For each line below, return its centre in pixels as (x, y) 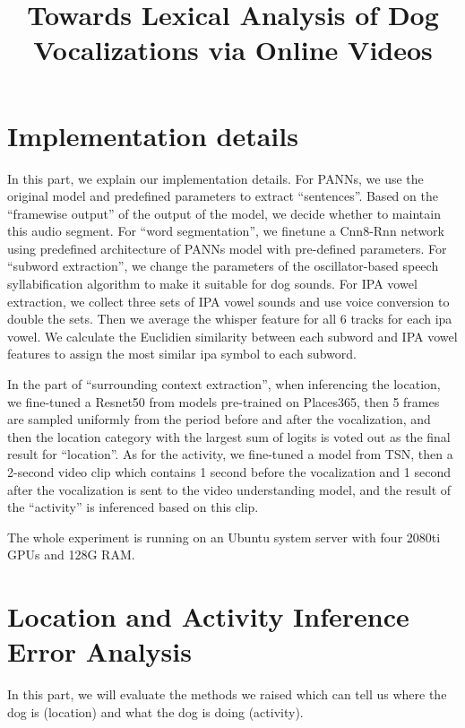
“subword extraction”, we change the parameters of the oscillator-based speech (223, 266)
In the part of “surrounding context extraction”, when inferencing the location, (224, 384)
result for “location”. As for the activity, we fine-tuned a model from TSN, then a (230, 454)
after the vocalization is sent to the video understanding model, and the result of (229, 489)
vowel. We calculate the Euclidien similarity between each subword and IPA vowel (232, 336)
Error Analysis (99, 651)
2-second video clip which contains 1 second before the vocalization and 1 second (229, 472)
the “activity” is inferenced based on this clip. (133, 507)
